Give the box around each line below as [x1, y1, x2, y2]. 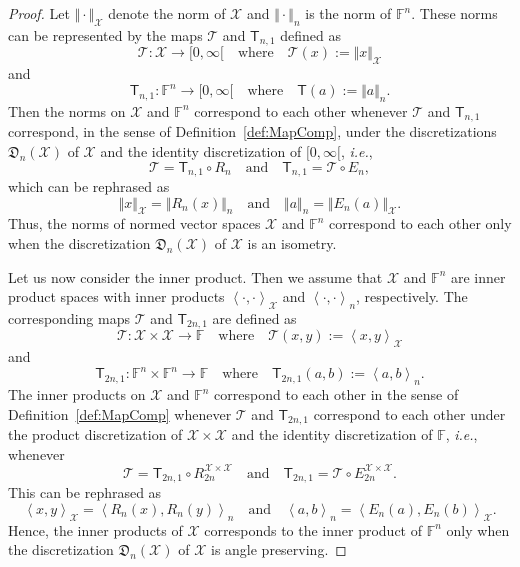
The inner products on [8, 384, 146, 405]
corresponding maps [8, 308, 130, 328]
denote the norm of [108, 3, 226, 23]
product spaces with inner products [8, 286, 225, 307]
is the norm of [305, 3, 392, 23]
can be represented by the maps [8, 24, 203, 45]
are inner [450, 266, 506, 287]
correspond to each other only [329, 213, 512, 234]
